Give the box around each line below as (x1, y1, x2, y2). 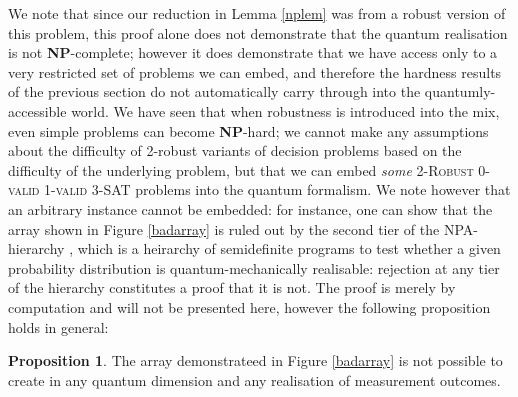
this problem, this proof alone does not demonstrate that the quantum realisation (8, 22, 508, 43)
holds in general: (8, 316, 109, 337)
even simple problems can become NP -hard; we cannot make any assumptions (8, 120, 489, 141)
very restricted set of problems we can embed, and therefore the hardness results (8, 61, 502, 82)
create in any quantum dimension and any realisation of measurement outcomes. (8, 369, 501, 390)
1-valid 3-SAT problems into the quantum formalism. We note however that (44, 179, 511, 200)
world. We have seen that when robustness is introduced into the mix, (71, 100, 500, 121)
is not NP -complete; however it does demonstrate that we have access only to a (8, 42, 498, 63)
